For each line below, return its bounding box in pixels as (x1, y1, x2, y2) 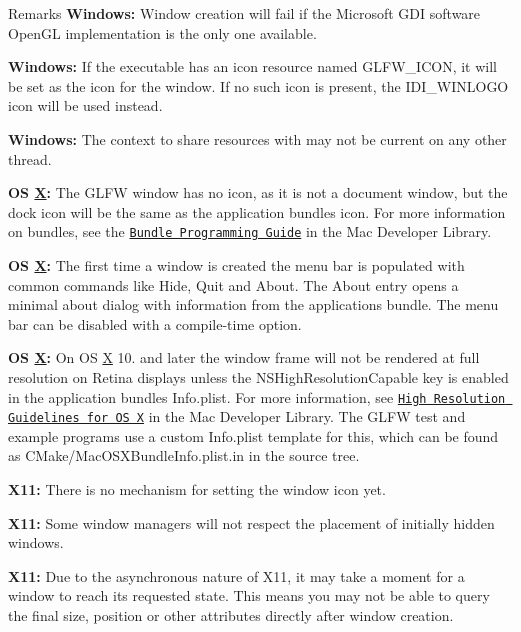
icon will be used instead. (8, 95, 163, 116)
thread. (8, 148, 52, 169)
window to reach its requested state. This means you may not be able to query (8, 585, 490, 606)
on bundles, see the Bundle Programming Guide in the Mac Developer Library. (8, 221, 492, 242)
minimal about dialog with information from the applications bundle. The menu (8, 294, 499, 315)
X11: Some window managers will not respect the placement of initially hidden (8, 512, 495, 533)
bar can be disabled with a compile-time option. (8, 313, 302, 334)
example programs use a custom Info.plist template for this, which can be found (8, 425, 499, 446)
